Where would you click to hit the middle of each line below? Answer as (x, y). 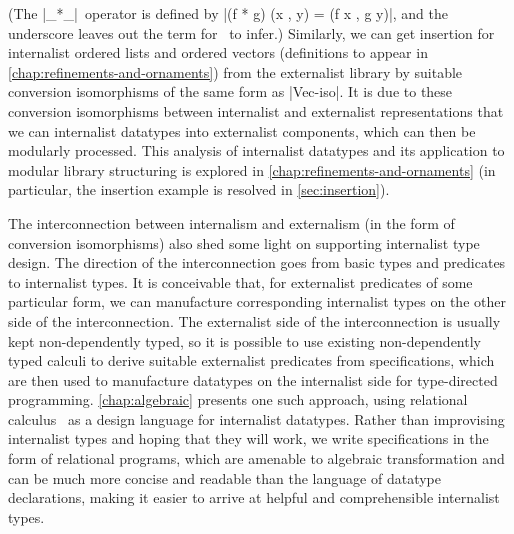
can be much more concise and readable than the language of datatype (224, 477)
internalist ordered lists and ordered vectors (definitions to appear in (218, 52)
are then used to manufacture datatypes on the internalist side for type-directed (253, 379)
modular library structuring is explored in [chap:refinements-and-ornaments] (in (252, 169)
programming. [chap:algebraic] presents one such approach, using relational (238, 399)
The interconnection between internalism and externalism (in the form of (231, 222)
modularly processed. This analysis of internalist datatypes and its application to (256, 150)
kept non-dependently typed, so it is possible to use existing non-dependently (244, 340)
